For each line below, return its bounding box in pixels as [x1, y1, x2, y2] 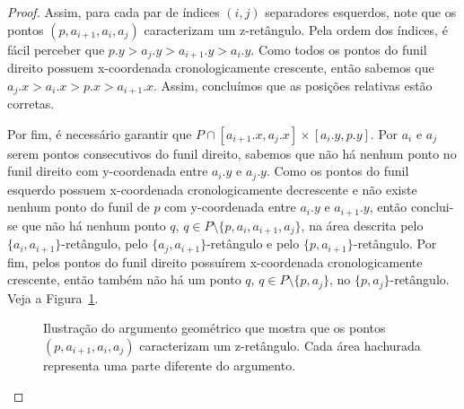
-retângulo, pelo [61, 234, 148, 253]
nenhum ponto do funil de [7, 197, 150, 216]
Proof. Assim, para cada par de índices [7, 3, 220, 21]
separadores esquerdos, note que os [265, 3, 457, 21]
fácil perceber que [7, 39, 105, 58]
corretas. [7, 94, 55, 113]
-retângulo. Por [353, 234, 437, 253]
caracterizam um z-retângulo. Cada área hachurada [139, 335, 421, 354]
